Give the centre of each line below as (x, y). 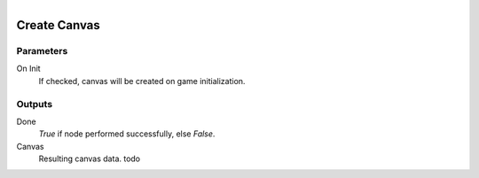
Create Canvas (59, 25)
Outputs (35, 104)
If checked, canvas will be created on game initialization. (142, 81)
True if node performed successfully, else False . (127, 134)
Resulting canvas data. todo (90, 159)
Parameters (42, 50)
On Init (28, 69)
